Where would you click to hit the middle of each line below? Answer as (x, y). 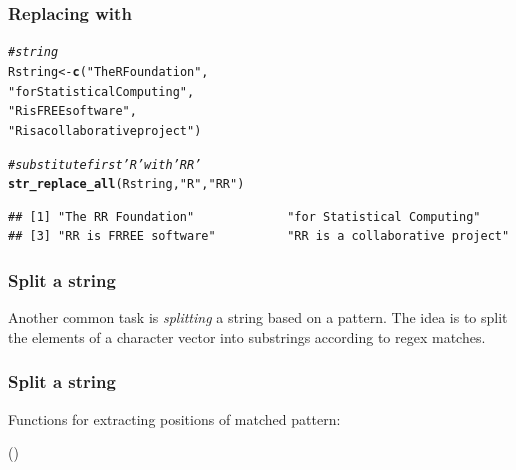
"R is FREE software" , (72, 111)
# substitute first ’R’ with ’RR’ (105, 164)
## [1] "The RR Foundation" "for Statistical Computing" (244, 216)
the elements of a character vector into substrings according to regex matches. (247, 336)
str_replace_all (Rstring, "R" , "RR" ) (126, 184)
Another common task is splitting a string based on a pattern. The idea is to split (258, 317)
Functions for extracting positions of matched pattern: (174, 418)
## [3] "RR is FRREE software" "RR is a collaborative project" (259, 236)
